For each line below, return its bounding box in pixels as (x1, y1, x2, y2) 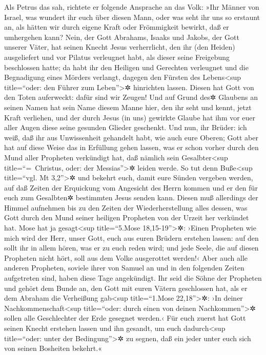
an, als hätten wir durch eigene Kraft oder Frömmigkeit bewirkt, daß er (4, 22, 229, 32)
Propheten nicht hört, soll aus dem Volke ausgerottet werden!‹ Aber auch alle (4, 252, 248, 263)
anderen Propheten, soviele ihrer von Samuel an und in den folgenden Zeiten (4, 262, 244, 273)
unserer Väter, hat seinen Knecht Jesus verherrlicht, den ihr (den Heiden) (4, 41, 235, 52)
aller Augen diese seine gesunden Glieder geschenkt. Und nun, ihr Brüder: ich (4, 122, 247, 133)
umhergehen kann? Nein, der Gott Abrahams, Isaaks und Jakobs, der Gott (4, 31, 239, 42)
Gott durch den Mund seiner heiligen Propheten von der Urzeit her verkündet (4, 212, 249, 223)
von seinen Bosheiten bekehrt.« (4, 343, 102, 353)
